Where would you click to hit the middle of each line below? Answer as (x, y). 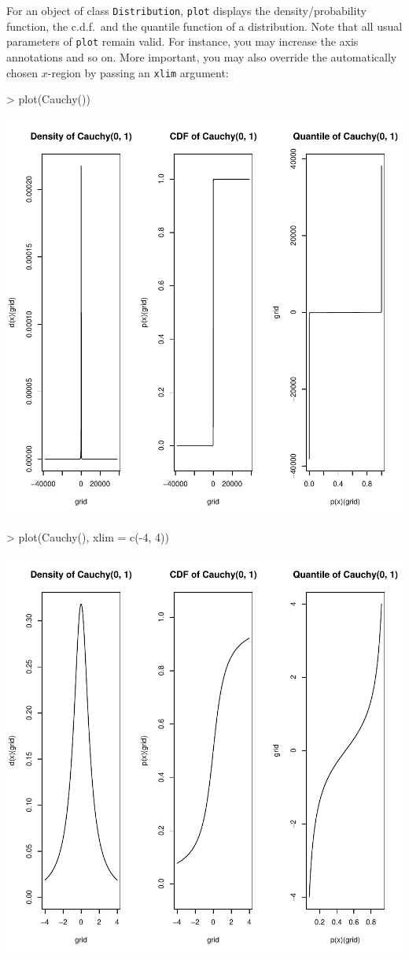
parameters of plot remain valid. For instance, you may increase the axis (182, 41)
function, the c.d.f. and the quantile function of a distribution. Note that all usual (204, 26)
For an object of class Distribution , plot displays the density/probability (186, 10)
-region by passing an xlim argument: (138, 72)
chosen (22, 72)
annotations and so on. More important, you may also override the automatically (202, 56)
